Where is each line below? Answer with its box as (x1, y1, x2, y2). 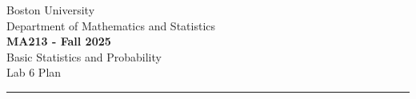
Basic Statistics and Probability (6, 48, 162, 65)
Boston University (6, 2, 95, 18)
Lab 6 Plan (6, 64, 62, 81)
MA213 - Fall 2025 (6, 33, 111, 49)
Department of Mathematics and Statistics (6, 17, 216, 34)
